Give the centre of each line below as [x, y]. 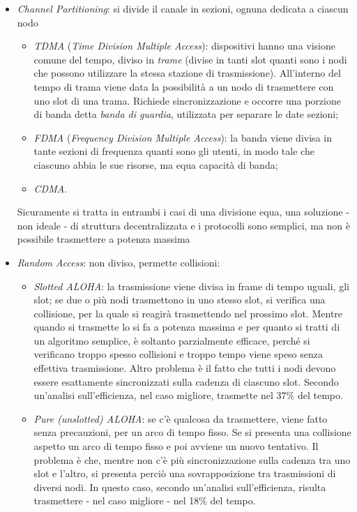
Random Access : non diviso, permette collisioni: [119, 262]
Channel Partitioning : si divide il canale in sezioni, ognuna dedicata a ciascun [183, 8]
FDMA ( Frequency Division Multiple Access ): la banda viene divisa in [183, 137]
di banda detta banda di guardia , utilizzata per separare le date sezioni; [186, 114]
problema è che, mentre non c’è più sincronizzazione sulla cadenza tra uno [192, 459]
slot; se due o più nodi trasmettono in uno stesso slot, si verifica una [180, 300]
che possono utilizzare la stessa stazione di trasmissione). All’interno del [187, 73]
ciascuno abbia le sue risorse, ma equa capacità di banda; [156, 164]
